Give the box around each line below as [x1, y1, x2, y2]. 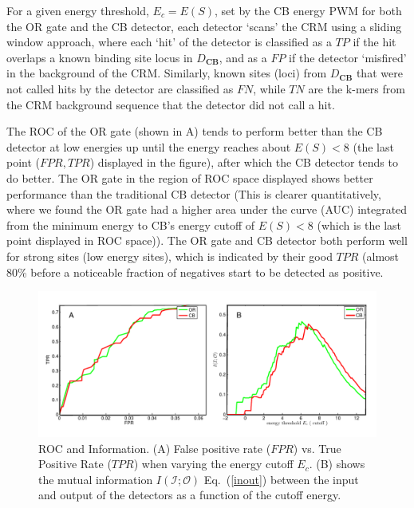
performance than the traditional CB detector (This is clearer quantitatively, [6, 185, 381, 202]
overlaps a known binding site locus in [6, 49, 193, 65]
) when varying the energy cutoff [133, 455, 294, 472]
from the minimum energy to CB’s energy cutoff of [6, 216, 255, 233]
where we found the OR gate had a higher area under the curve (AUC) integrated [6, 201, 408, 218]
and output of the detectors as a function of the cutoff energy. [38, 486, 341, 503]
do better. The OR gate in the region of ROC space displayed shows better [6, 169, 373, 186]
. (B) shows [309, 455, 365, 472]
